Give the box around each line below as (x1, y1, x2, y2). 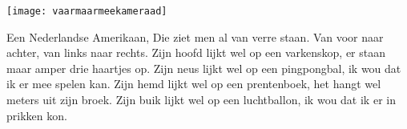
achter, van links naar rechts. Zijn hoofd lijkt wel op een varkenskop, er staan (6, 44, 386, 61)
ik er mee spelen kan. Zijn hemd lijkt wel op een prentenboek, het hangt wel (6, 75, 381, 92)
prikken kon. (6, 107, 67, 123)
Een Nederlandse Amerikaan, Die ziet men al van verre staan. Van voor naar (6, 28, 384, 45)
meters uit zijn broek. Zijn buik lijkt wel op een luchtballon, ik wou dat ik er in (6, 91, 396, 108)
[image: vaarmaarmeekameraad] (6, 6, 167, 17)
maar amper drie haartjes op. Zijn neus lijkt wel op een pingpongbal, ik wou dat (6, 59, 401, 76)
